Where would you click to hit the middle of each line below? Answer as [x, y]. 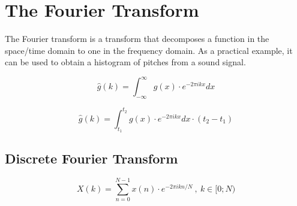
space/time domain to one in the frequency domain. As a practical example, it [149, 50]
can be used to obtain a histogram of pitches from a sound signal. [125, 62]
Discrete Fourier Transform [91, 158]
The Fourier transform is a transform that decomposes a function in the [137, 39]
